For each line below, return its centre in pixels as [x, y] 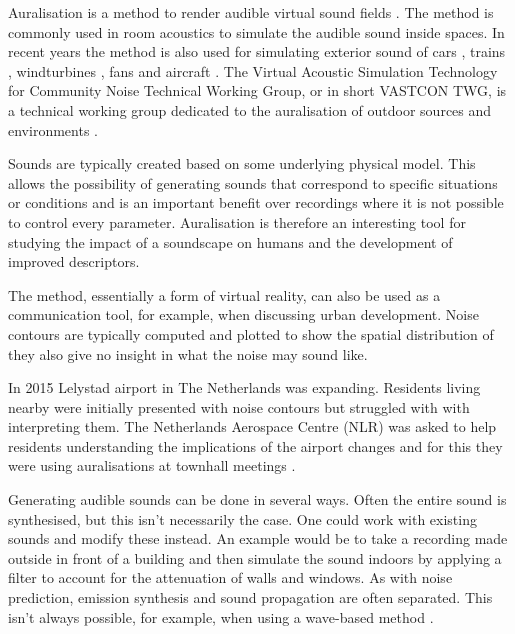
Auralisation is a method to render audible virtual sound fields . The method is [251, 12]
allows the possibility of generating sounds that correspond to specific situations [253, 182]
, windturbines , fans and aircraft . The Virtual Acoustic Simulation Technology [253, 70]
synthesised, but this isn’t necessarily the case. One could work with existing [242, 518]
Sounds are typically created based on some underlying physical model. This [242, 163]
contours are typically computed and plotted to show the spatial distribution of [251, 333]
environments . [53, 129]
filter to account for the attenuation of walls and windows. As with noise [230, 577]
